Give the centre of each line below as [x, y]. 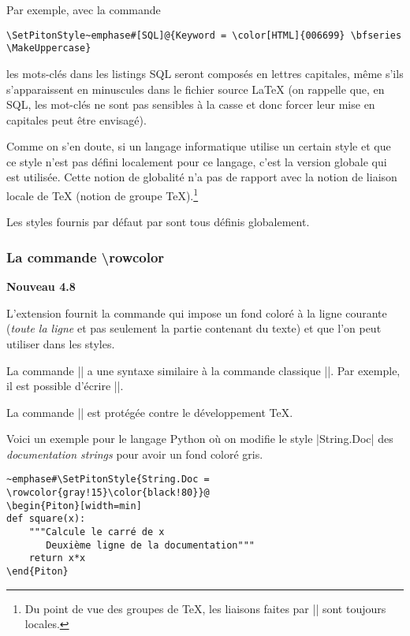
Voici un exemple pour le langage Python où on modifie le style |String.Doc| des [200, 439]
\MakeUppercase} [49, 48]
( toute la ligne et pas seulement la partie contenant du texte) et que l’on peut [194, 328]
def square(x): [46, 519]
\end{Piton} [37, 572]
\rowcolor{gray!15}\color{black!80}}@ [108, 493]
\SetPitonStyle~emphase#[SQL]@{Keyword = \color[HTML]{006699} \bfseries [204, 35]
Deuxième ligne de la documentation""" [150, 545]
